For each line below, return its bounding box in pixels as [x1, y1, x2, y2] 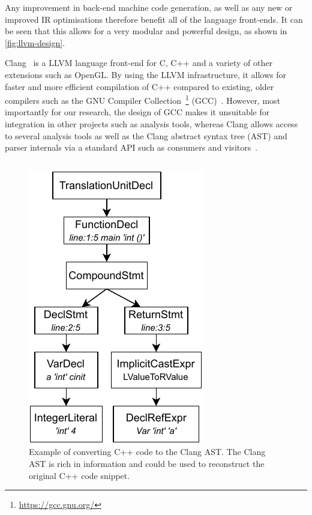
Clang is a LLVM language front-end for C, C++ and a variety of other [5, 56, 272, 69]
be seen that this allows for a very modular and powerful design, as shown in [5, 25, 287, 37]
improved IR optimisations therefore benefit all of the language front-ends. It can [5, 13, 303, 25]
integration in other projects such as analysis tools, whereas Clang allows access [5, 118, 298, 130]
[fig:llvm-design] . [5, 36, 65, 49]
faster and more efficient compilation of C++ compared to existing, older [5, 80, 274, 92]
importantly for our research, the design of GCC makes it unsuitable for [5, 106, 270, 118]
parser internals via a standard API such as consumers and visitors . [5, 141, 258, 154]
